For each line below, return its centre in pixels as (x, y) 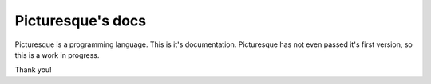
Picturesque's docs (81, 21)
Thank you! (33, 70)
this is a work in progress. (57, 55)
